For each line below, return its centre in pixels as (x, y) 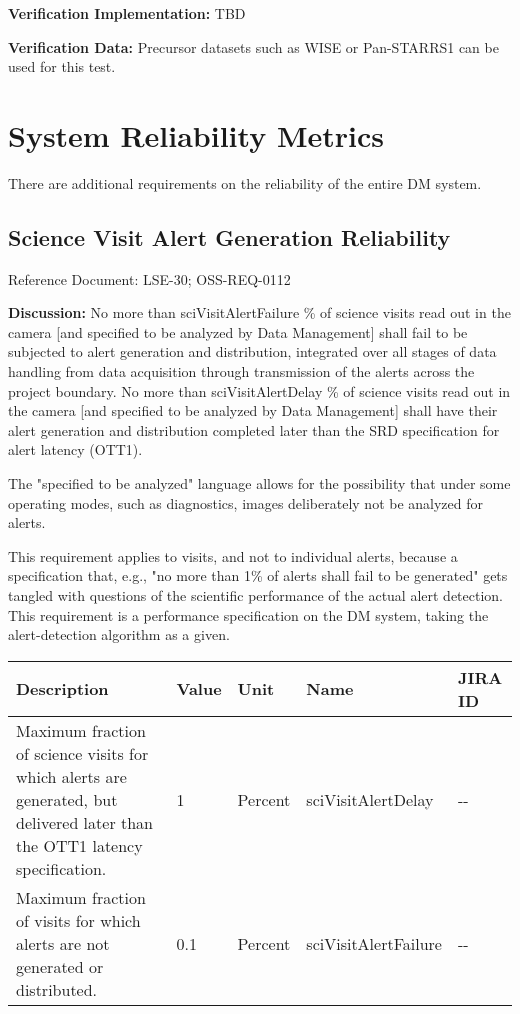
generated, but (67, 799)
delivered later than (84, 822)
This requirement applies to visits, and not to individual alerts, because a (233, 555)
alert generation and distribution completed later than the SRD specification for (254, 429)
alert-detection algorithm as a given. (119, 634)
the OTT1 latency (79, 845)
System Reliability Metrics (196, 134)
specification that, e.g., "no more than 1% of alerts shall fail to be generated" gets (258, 575)
